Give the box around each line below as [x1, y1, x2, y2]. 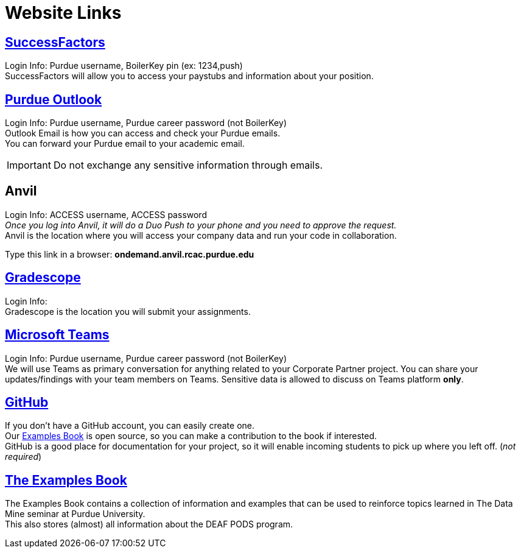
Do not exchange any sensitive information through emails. [53, 159, 323, 172]
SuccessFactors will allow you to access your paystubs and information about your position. [5, 71, 374, 82]
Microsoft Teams [5, 327, 110, 343]
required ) [5, 451, 42, 462]
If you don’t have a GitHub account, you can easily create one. [5, 420, 255, 431]
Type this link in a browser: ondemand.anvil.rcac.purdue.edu [5, 248, 254, 259]
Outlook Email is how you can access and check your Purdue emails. [5, 128, 281, 139]
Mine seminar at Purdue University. [5, 509, 145, 520]
